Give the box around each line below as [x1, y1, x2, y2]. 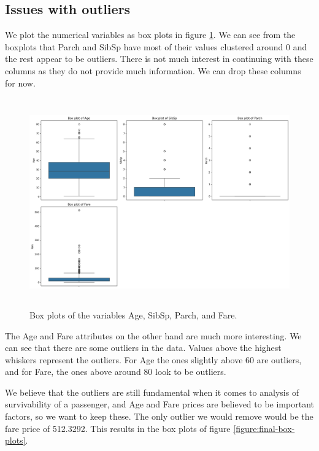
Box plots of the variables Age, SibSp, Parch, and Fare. [29, 308, 237, 321]
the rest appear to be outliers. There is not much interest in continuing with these [5, 52, 313, 65]
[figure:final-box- [233, 422, 295, 434]
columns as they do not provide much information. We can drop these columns [5, 64, 301, 77]
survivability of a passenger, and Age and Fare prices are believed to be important [5, 398, 314, 411]
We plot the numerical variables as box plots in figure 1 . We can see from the [5, 28, 296, 41]
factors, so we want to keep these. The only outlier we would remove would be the [5, 410, 313, 423]
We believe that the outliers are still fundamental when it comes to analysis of [5, 385, 299, 398]
